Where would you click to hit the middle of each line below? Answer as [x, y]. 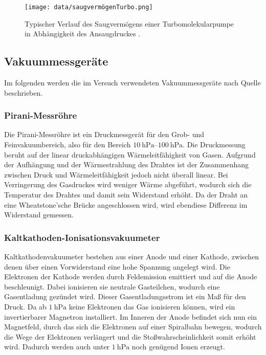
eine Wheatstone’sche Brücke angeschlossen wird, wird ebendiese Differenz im [126, 204]
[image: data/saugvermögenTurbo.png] [89, 7]
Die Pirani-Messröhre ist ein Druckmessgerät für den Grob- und [104, 134]
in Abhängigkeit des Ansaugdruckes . [83, 34]
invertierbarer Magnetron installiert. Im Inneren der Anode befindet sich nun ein [131, 316]
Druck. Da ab [25, 306]
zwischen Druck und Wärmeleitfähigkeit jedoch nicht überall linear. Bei [116, 174]
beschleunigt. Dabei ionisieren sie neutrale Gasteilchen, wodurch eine [112, 286]
